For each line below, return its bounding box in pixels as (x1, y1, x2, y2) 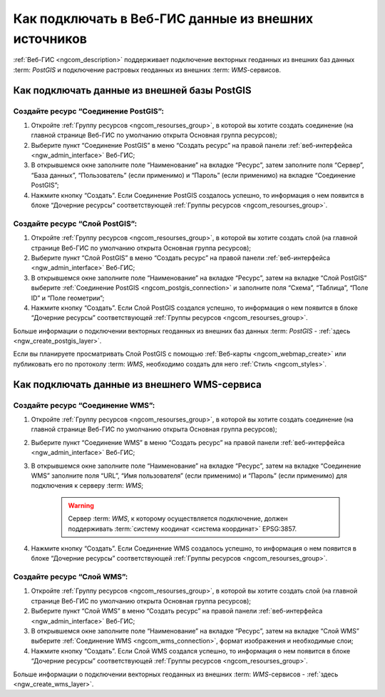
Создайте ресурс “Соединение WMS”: (13, 400, 155, 410)
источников (13, 31, 88, 46)
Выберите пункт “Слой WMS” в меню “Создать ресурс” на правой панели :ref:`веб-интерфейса (31, 607, 323, 616)
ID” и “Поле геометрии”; (31, 294, 105, 302)
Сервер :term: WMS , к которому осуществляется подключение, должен (68, 514, 288, 523)
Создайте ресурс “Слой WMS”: (13, 572, 128, 582)
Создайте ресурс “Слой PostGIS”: (13, 219, 138, 229)
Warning (68, 501, 94, 510)
